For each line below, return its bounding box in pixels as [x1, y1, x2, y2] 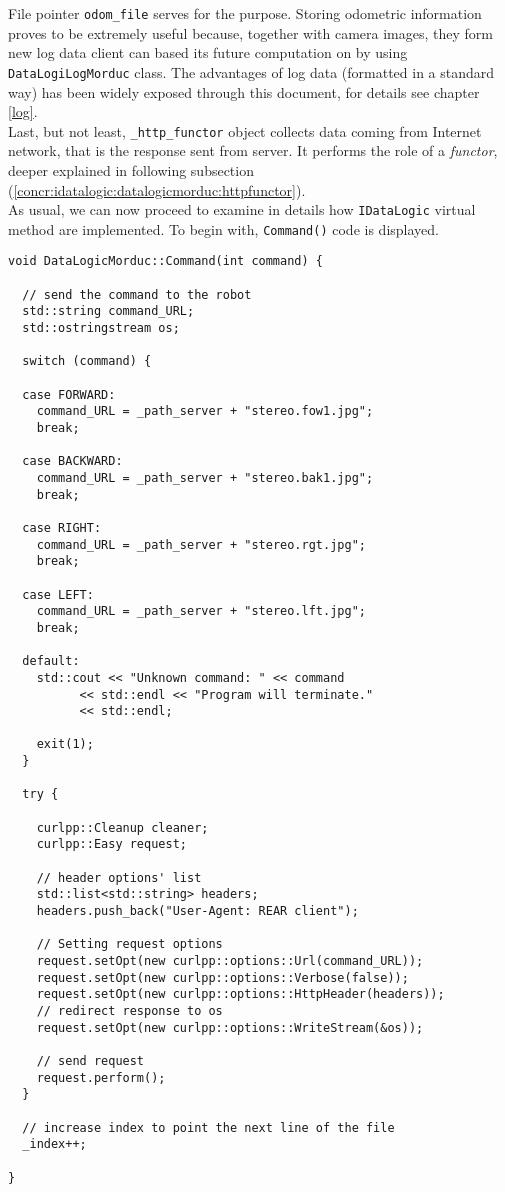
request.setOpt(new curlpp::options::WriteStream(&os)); [36, 1020, 424, 1035]
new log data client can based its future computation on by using [8, 42, 408, 63]
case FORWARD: [22, 387, 116, 402]
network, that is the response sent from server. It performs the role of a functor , [8, 140, 498, 161]
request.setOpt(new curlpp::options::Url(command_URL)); [36, 954, 424, 968]
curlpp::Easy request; [36, 837, 187, 852]
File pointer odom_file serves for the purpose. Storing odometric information [8, 3, 482, 23]
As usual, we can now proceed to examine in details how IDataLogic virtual [8, 199, 476, 220]
